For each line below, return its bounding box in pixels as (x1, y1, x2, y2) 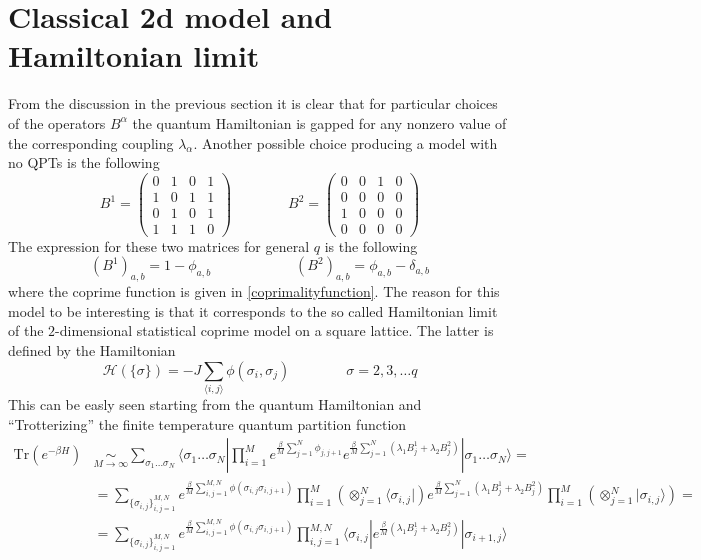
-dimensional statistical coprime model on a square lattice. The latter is (55, 320, 494, 341)
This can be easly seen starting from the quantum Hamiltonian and (8, 393, 422, 414)
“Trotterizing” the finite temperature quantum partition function (8, 413, 407, 434)
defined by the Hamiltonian (8, 340, 176, 361)
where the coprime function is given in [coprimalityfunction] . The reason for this (8, 281, 500, 302)
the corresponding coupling (8, 132, 174, 153)
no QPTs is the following (8, 152, 160, 173)
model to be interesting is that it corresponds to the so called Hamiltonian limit (8, 300, 498, 321)
